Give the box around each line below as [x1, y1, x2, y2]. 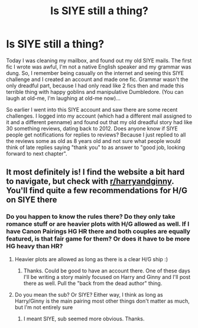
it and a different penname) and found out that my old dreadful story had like [6, 118, 193, 125]
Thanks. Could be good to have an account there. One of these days [23, 267, 191, 274]
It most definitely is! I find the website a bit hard [6, 167, 185, 177]
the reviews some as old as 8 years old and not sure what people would [6, 137, 181, 144]
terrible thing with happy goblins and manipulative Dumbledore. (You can [6, 88, 184, 95]
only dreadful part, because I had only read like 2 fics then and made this [6, 82, 184, 89]
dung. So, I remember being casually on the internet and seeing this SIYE [6, 69, 184, 76]
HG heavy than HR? [6, 242, 63, 251]
